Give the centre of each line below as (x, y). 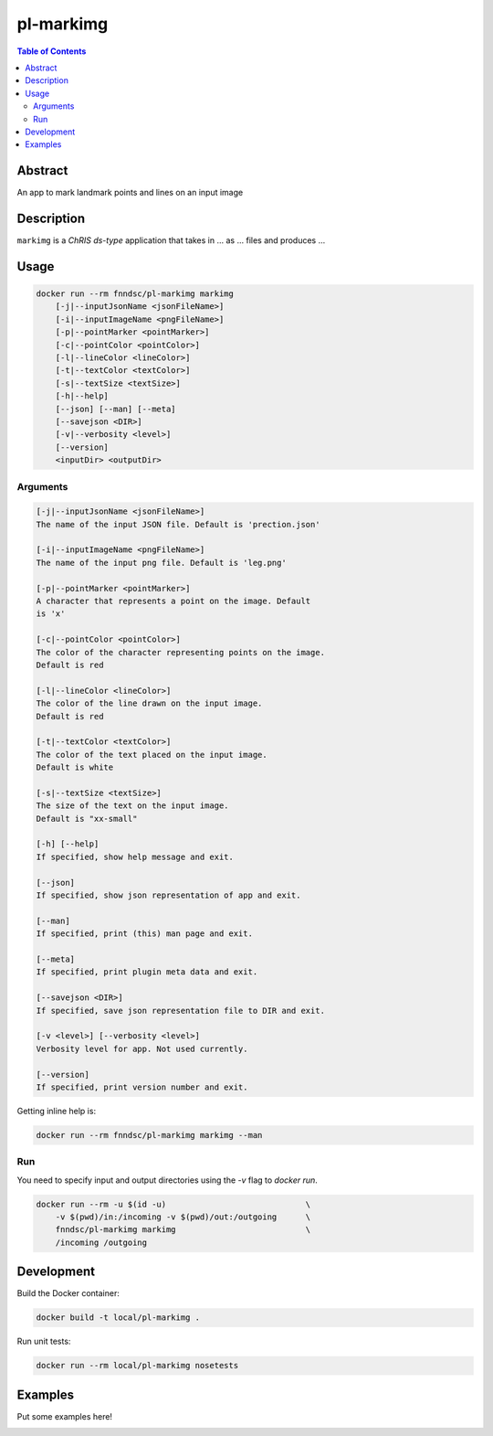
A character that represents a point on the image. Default (173, 601)
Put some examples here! (65, 1416)
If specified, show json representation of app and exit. (168, 895)
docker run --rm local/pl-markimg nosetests (137, 1366)
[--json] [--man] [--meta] (116, 409)
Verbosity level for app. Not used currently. (142, 1048)
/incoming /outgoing (101, 1242)
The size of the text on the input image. (132, 806)
